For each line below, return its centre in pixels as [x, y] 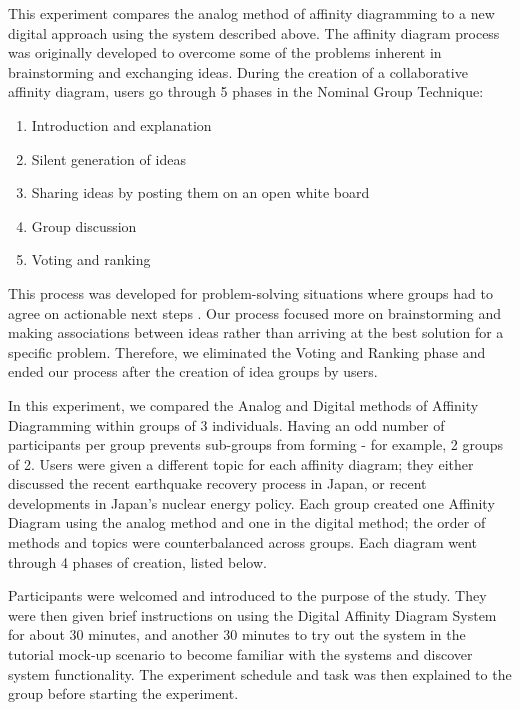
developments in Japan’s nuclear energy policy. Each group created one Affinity [251, 502]
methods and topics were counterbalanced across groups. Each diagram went [242, 542]
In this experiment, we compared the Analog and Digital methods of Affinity [243, 404]
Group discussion [84, 225]
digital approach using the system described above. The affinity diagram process [254, 32]
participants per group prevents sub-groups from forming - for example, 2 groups [256, 444]
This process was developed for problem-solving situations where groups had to [250, 292]
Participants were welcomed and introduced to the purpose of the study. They [247, 595]
